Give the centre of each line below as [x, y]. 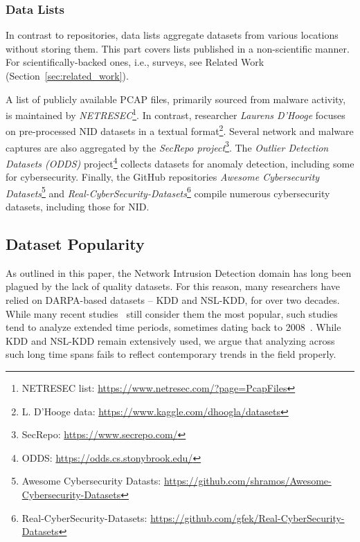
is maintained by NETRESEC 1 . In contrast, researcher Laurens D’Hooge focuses [175, 114]
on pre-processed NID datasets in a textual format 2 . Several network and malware [180, 130]
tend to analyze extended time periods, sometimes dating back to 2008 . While [173, 327]
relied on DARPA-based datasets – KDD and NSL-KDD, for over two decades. [173, 300]
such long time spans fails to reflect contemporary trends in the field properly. [171, 354]
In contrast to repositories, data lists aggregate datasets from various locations [172, 35]
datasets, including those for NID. [78, 207]
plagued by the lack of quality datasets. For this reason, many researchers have [173, 286]
